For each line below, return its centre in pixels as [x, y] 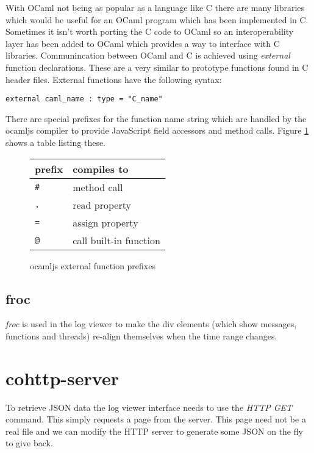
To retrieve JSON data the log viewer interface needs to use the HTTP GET [149, 407]
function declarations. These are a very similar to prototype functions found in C [157, 67]
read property [102, 205]
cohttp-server [62, 378]
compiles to [101, 169]
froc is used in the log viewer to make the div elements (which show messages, [151, 324]
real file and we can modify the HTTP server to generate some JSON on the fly [154, 431]
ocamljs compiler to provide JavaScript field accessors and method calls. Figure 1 [157, 130]
